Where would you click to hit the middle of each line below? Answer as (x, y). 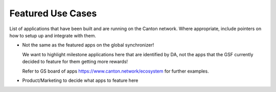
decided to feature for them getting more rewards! (75, 62)
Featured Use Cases (53, 13)
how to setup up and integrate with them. (53, 35)
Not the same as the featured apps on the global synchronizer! (88, 45)
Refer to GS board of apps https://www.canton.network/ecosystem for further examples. (116, 71)
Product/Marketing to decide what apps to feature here (80, 80)
